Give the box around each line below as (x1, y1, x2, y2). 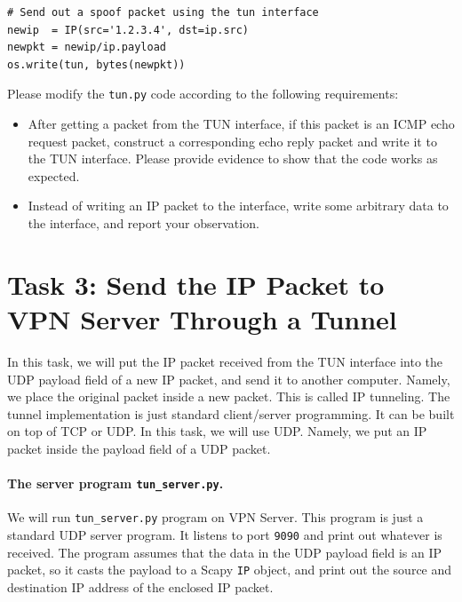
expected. (28, 166, 80, 185)
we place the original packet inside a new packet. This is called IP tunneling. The (7, 387, 450, 406)
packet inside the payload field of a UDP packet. (7, 439, 271, 457)
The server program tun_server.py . (7, 474, 224, 493)
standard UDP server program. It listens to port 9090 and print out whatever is (7, 525, 442, 543)
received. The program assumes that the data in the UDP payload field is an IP (7, 543, 442, 561)
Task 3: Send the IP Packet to (7, 265, 385, 302)
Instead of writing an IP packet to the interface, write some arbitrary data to (28, 196, 449, 215)
